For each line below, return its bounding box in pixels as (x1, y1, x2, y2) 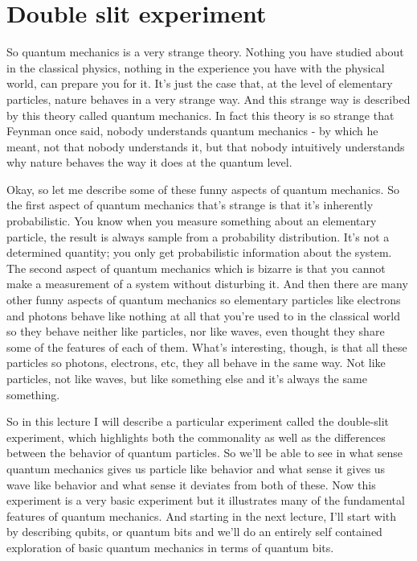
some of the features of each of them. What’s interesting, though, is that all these (6, 338, 407, 355)
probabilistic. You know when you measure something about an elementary (6, 212, 377, 229)
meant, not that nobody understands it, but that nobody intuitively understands (6, 138, 405, 155)
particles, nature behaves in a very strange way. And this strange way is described (6, 90, 411, 107)
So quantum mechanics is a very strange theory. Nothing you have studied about (6, 43, 404, 60)
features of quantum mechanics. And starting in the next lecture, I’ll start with (6, 507, 397, 524)
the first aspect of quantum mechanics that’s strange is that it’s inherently (6, 196, 374, 213)
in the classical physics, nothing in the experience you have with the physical (6, 59, 385, 76)
